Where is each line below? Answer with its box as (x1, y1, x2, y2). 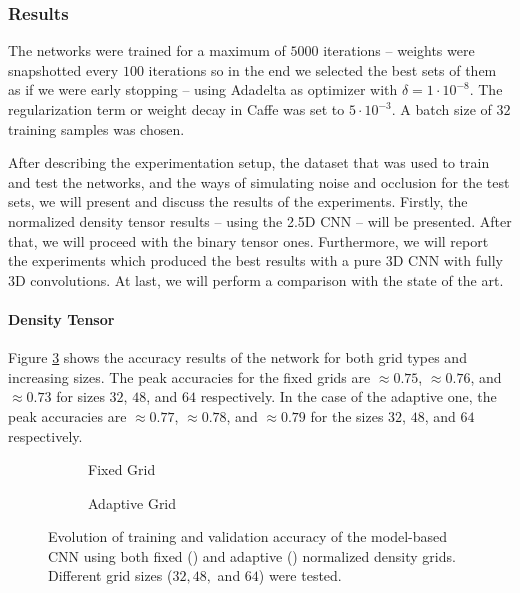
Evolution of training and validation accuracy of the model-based (48, 526, 448, 547)
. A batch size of (391, 99, 492, 119)
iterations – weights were (323, 40, 475, 61)
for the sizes (310, 405, 384, 426)
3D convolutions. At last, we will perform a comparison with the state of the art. (8, 269, 504, 290)
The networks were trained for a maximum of (8, 40, 286, 61)
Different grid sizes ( (48, 565, 173, 586)
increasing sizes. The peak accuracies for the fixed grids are (8, 366, 371, 387)
